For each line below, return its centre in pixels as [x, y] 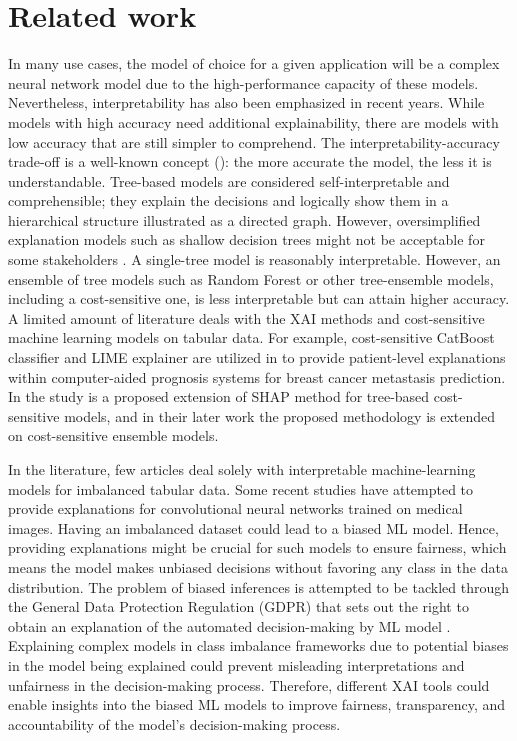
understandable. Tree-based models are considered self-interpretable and [229, 180]
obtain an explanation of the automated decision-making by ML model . [229, 625]
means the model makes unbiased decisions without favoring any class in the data [258, 566]
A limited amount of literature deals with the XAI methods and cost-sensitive [246, 317]
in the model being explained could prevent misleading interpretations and [236, 664]
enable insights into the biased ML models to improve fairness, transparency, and [257, 704]
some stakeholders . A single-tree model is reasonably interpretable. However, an [254, 259]
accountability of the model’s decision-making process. [174, 723]
